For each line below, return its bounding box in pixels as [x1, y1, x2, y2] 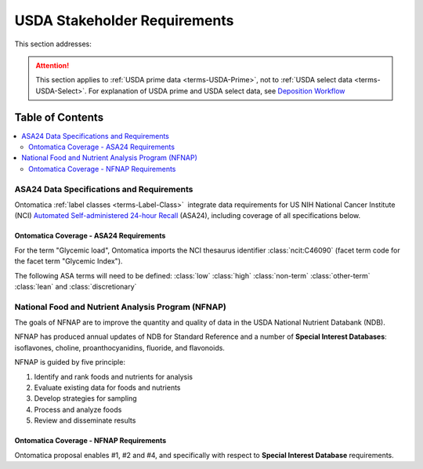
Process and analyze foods [34, 405, 122, 414]
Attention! [35, 60, 70, 70]
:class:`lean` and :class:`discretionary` [14, 282, 137, 291]
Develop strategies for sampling [34, 394, 137, 403]
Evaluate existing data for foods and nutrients [34, 383, 181, 392]
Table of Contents [14, 111, 104, 124]
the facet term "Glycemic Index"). [14, 256, 123, 266]
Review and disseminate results [34, 416, 136, 425]
